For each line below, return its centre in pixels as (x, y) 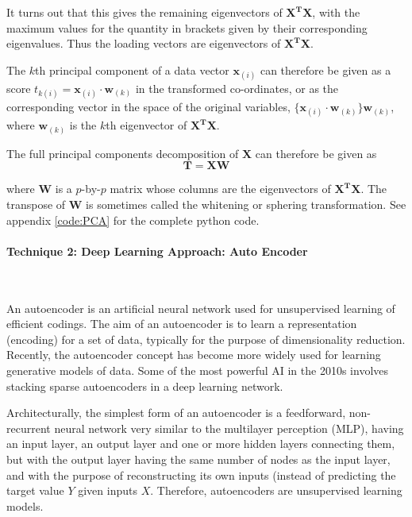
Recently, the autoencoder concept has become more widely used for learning (194, 355)
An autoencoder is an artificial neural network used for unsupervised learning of (201, 308)
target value (35, 490)
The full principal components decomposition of (123, 153)
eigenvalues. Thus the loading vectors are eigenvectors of (144, 43)
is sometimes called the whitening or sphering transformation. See (246, 204)
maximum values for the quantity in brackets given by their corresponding (187, 27)
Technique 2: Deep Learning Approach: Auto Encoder (157, 251)
